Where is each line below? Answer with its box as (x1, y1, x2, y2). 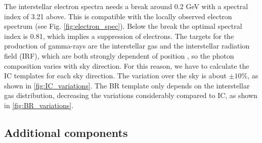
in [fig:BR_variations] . (4, 100, 74, 110)
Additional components (4, 124, 128, 140)
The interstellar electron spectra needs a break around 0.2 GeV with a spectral (4, 1, 248, 11)
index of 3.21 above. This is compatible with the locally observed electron (4, 11, 232, 21)
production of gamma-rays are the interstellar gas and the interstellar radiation (4, 40, 250, 51)
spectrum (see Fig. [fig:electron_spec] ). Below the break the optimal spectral (4, 21, 242, 31)
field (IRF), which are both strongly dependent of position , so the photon (4, 50, 234, 61)
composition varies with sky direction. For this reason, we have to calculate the (4, 60, 249, 71)
